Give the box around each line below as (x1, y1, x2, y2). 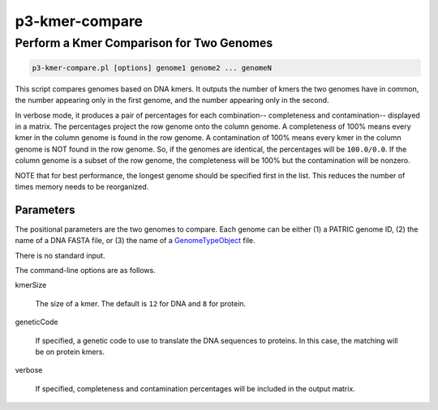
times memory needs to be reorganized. (15, 182, 149, 191)
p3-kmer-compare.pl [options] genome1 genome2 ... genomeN (32, 63, 272, 72)
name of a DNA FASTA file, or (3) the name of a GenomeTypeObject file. (15, 236, 255, 246)
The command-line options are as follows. (15, 265, 156, 275)
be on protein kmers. (35, 347, 105, 357)
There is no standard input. (15, 250, 105, 260)
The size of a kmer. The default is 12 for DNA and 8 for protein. (35, 298, 247, 308)
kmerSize (15, 280, 47, 290)
